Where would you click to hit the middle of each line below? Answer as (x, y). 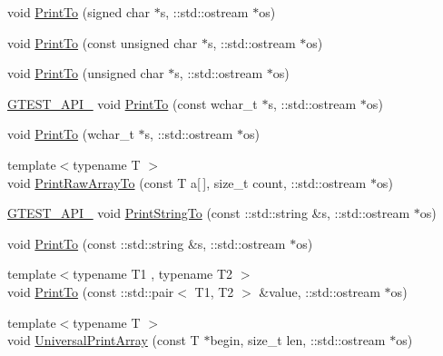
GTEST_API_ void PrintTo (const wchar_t (133, 103)
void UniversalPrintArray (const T (103, 340)
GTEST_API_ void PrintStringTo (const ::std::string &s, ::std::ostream (209, 213)
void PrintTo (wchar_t (71, 134)
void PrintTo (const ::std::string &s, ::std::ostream (147, 243)
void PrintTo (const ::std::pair (91, 291)
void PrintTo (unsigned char (86, 73)
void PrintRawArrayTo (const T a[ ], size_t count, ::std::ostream (187, 182)
